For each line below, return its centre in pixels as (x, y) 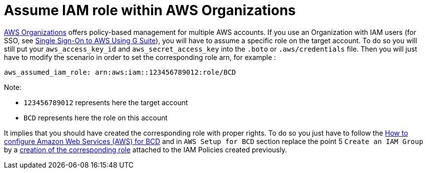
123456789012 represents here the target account (106, 102)
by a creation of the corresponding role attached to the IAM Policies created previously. (145, 149)
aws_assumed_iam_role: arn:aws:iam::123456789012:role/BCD (120, 72)
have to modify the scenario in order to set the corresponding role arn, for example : (140, 57)
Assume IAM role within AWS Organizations (150, 10)
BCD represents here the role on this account (96, 117)
